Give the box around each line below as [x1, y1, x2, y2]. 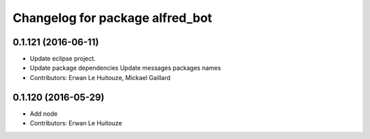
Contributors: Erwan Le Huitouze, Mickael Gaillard [29, 73, 171, 81]
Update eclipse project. [29, 55, 96, 63]
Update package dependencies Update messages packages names [29, 64, 221, 72]
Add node [29, 110, 58, 118]
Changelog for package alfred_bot [12, 10, 212, 25]
